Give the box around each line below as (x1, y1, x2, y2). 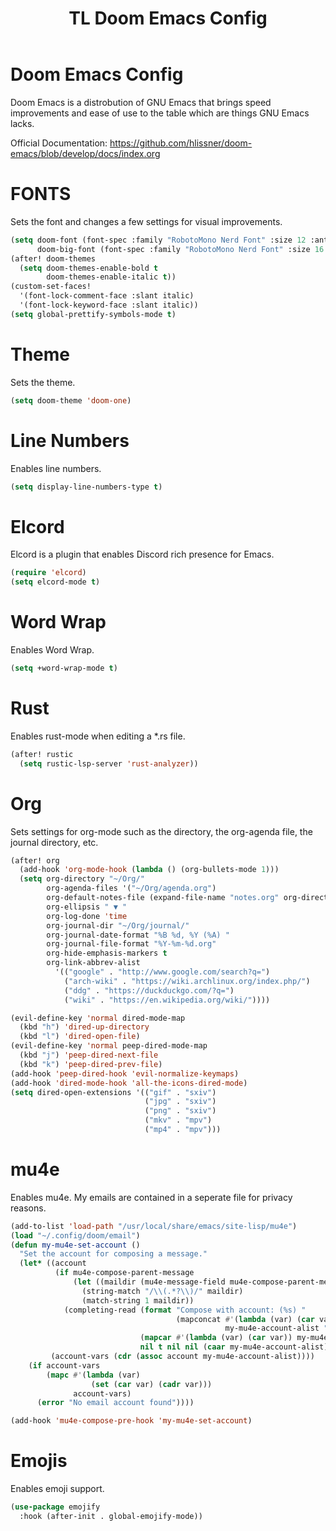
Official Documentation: (10, 137, 108, 149)
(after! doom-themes (10, 253, 97, 264)
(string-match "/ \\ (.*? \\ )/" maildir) (81, 1286, 244, 1296)
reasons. (10, 1202, 47, 1214)
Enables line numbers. (10, 462, 102, 474)
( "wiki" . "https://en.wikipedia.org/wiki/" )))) (63, 995, 271, 1005)
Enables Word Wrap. (10, 644, 95, 656)
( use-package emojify (10, 1502, 101, 1512)
